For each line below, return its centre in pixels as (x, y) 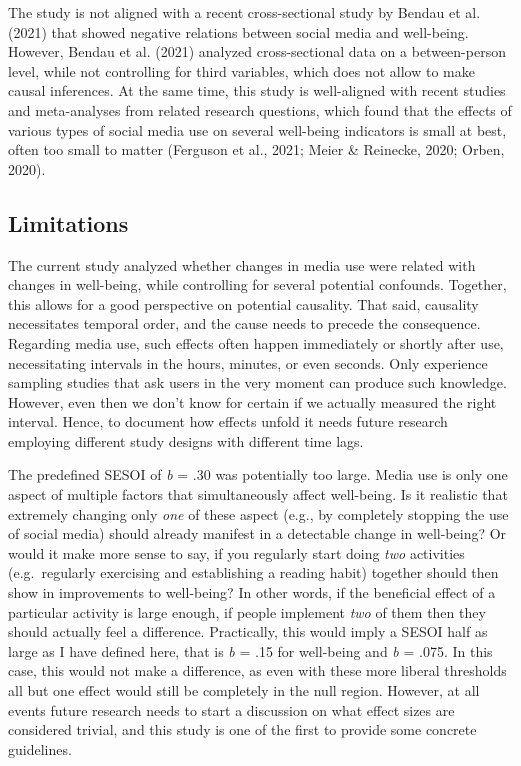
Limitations (68, 222)
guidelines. (40, 748)
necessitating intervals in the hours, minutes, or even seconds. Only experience (248, 362)
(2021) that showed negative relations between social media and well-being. (238, 31)
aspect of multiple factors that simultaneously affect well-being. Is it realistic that (258, 494)
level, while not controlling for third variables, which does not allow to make (241, 70)
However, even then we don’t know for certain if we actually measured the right (252, 401)
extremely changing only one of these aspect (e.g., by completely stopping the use (258, 513)
